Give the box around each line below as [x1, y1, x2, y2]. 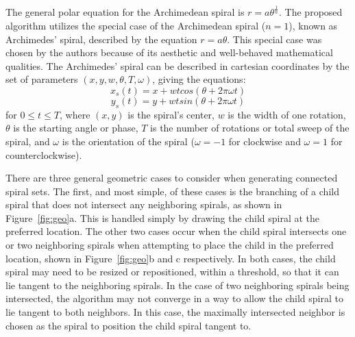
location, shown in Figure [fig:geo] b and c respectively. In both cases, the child [5, 251, 336, 265]
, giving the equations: [152, 72, 246, 86]
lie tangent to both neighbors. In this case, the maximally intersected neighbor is [5, 305, 345, 319]
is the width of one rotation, [228, 107, 346, 121]
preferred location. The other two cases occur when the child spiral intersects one [5, 224, 347, 238]
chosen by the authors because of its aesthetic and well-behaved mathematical [5, 45, 333, 60]
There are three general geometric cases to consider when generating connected [5, 171, 338, 185]
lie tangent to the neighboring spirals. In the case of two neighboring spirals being [5, 277, 350, 292]
